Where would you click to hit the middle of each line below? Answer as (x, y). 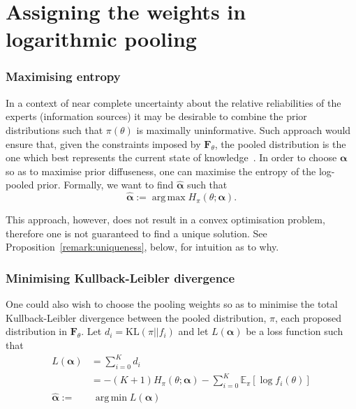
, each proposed (309, 317)
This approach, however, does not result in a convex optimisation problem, (165, 220)
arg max (169, 198)
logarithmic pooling (101, 39)
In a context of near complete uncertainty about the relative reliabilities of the (173, 102)
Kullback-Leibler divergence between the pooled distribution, (136, 317)
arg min (111, 398)
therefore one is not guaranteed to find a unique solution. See (136, 233)
